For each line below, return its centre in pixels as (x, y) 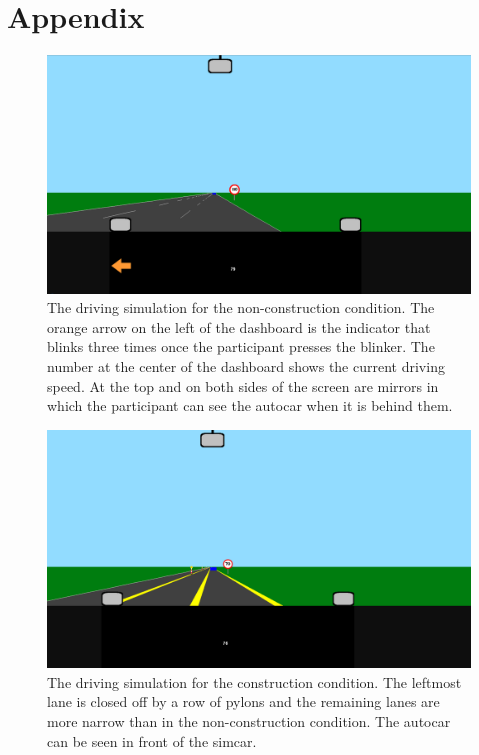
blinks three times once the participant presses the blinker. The (241, 346)
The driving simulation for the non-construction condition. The (241, 307)
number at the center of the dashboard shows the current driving (246, 366)
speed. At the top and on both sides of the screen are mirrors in (243, 385)
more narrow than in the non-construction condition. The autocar (249, 721)
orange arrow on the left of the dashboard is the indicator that (239, 326)
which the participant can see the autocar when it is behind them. (250, 405)
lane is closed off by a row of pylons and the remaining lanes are (243, 701)
